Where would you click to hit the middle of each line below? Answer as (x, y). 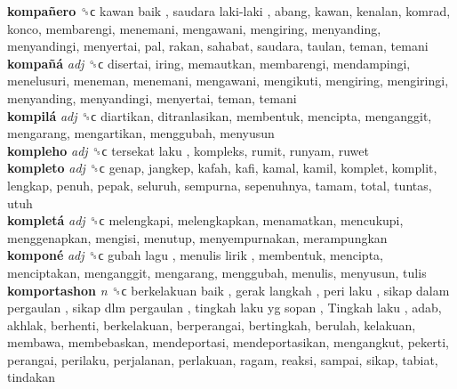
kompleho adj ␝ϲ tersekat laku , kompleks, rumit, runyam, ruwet (188, 150)
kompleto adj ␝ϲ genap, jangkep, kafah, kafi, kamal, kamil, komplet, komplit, (222, 168)
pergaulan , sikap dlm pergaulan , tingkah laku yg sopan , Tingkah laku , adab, (224, 308)
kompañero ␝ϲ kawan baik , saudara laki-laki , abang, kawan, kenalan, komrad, (229, 11)
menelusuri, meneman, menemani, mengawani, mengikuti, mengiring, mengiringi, (228, 81)
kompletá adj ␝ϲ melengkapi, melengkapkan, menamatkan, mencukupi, (205, 220)
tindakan (32, 377)
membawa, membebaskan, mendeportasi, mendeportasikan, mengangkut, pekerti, (228, 342)
